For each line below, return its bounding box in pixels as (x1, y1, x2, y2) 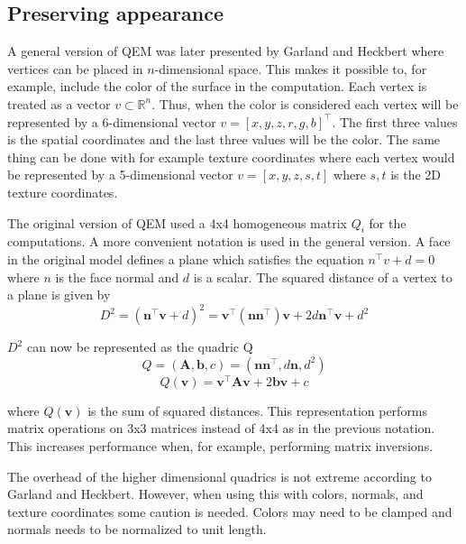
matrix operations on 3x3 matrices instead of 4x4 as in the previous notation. (7, 419, 435, 438)
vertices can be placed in (7, 59, 143, 78)
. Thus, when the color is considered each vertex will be (151, 94, 459, 113)
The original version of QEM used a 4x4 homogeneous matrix (7, 213, 347, 232)
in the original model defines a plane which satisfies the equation (7, 249, 364, 268)
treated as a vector (7, 94, 111, 113)
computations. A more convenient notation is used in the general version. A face (7, 232, 451, 251)
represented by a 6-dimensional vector (7, 112, 216, 131)
